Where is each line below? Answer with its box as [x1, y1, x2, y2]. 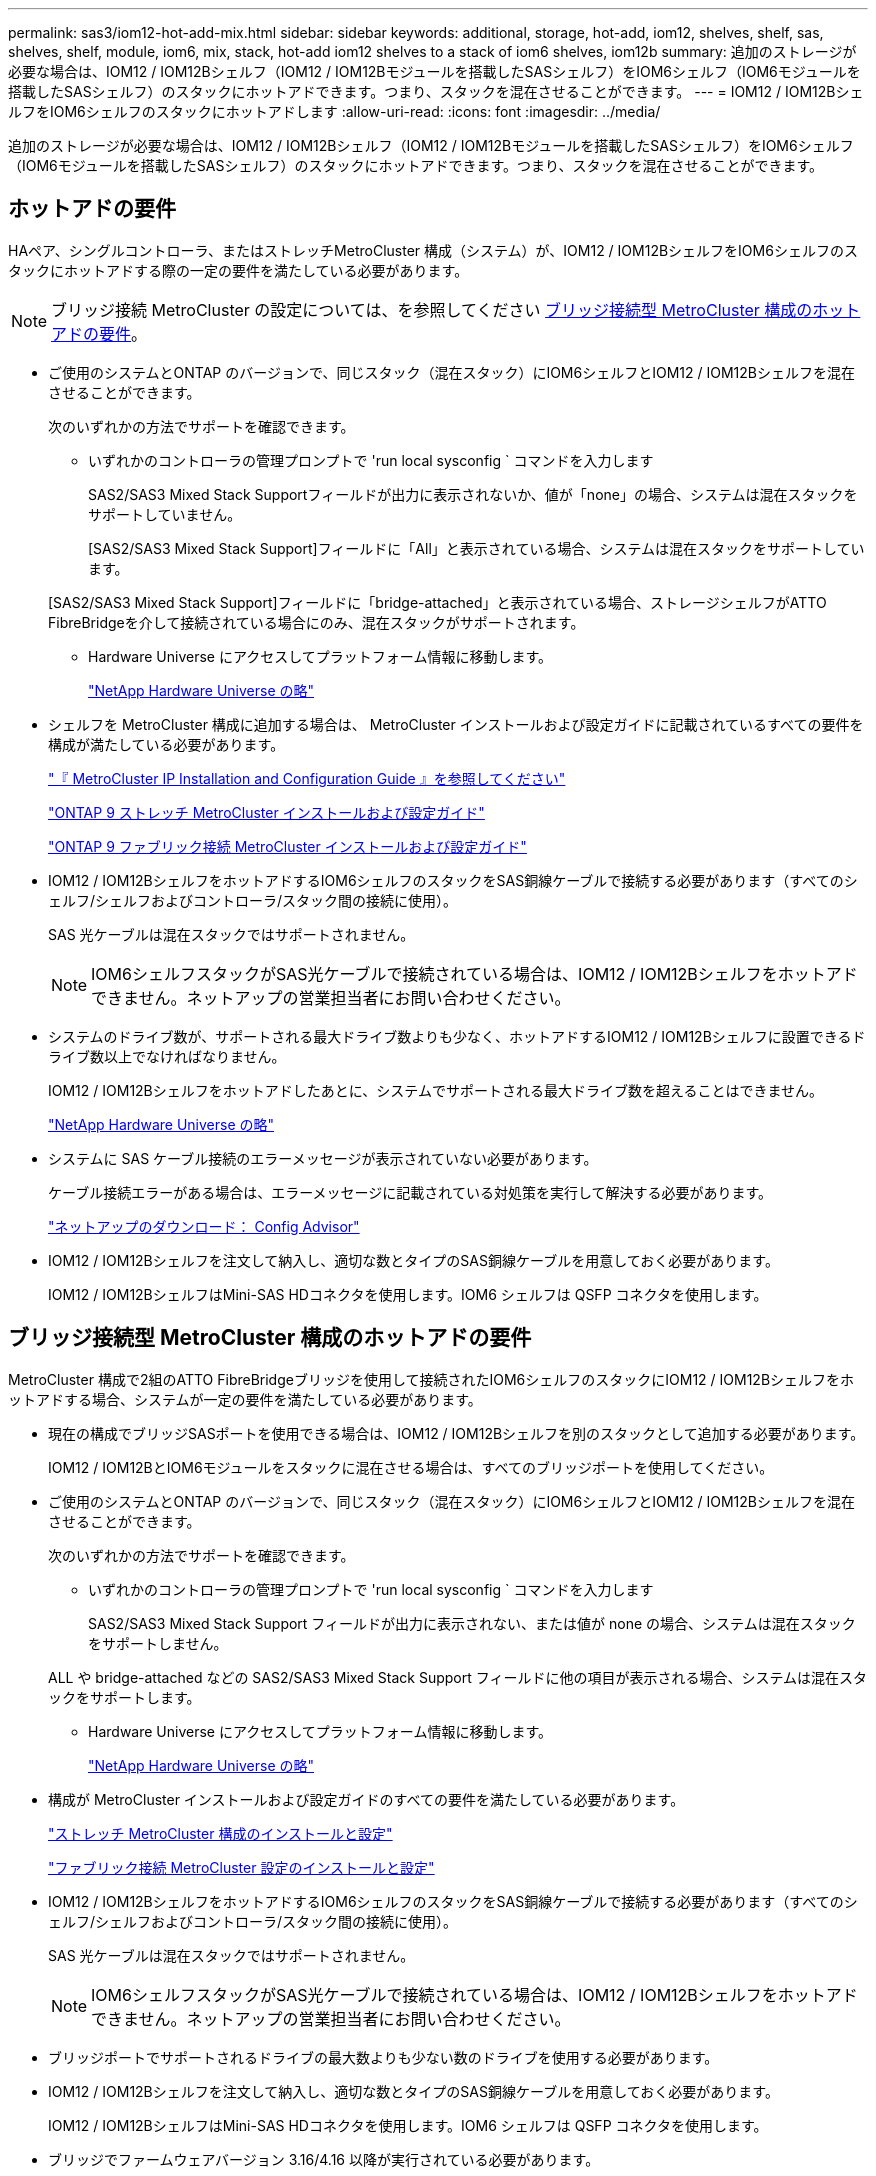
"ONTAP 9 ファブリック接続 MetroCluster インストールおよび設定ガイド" [48, 837, 527, 855]
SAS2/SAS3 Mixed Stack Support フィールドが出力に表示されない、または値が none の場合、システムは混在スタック [88, 1614, 856, 1632]
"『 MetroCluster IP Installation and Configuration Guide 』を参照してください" [48, 769, 566, 787]
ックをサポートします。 [48, 1688, 201, 1706]
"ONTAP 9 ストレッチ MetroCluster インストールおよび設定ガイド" [48, 803, 485, 821]
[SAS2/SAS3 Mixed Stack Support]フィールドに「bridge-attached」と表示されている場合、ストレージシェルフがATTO [48, 593, 827, 611]
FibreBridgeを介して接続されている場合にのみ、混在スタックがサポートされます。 [48, 613, 585, 631]
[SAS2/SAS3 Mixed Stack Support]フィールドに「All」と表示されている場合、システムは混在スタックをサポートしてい [88, 539, 865, 557]
